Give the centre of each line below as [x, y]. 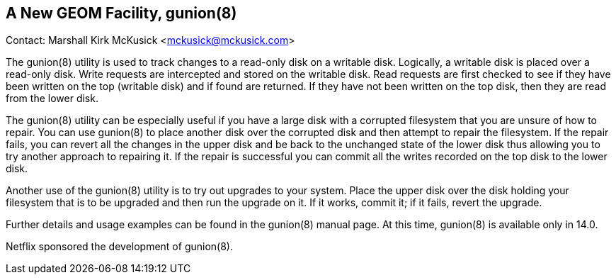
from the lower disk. [52, 99]
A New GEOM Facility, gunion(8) [121, 13]
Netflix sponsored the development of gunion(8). [119, 247]
